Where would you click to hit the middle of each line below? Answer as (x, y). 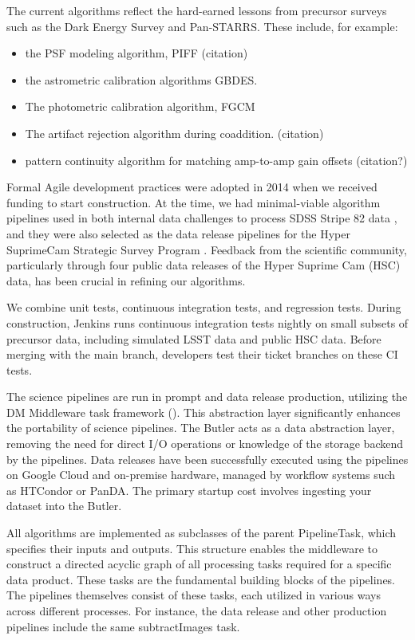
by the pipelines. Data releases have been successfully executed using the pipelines (207, 459)
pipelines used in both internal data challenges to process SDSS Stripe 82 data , (202, 218)
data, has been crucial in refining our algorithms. (126, 280)
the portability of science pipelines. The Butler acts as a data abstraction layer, (201, 428)
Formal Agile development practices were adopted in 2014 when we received (192, 187)
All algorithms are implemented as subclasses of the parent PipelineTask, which (202, 533)
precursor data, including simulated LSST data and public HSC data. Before (194, 338)
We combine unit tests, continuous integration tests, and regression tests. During (204, 307)
